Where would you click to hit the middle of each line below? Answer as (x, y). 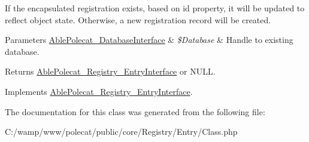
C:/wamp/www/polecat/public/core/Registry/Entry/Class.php (121, 132)
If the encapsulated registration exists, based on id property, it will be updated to (155, 8)
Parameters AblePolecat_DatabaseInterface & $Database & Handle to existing (149, 40)
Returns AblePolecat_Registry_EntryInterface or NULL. (110, 71)
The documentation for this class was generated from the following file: (135, 111)
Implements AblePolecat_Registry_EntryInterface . (99, 91)
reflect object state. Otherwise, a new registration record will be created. (138, 19)
